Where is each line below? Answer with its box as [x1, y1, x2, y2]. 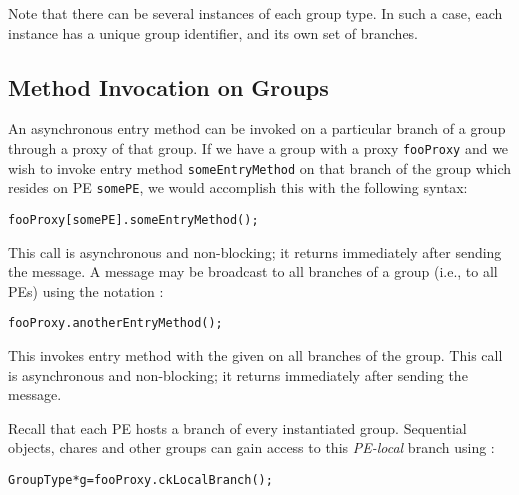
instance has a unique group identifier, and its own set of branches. [8, 22, 419, 43]
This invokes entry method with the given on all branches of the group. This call [8, 345, 503, 366]
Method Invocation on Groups [8, 71, 329, 102]
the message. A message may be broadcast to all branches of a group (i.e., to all [8, 261, 498, 282]
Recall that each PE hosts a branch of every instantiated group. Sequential [8, 417, 467, 438]
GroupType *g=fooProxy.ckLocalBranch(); [8, 473, 273, 488]
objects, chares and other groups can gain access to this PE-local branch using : [8, 437, 495, 458]
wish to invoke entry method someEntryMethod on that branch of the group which [8, 157, 512, 178]
